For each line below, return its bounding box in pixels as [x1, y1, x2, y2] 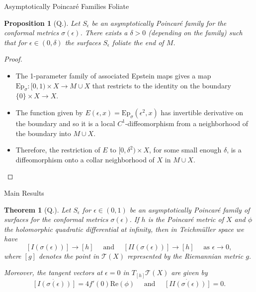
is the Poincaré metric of [148, 214, 224, 224]
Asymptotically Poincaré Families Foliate [4, 1, 129, 11]
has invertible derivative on [161, 107, 244, 117]
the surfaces [65, 37, 101, 47]
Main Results [4, 187, 44, 198]
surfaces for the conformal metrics [4, 214, 108, 224]
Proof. [4, 54, 22, 64]
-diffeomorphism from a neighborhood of [125, 118, 249, 128]
